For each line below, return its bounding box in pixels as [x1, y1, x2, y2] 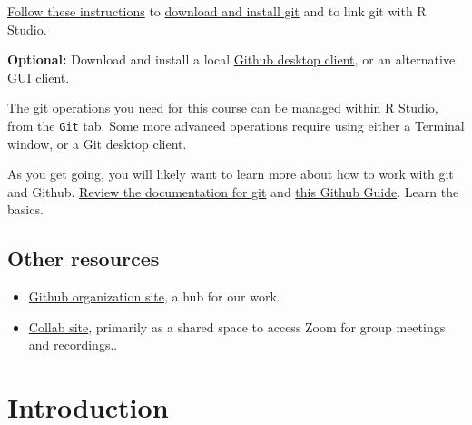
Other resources [7, 244, 160, 272]
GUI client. [7, 67, 70, 86]
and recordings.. [28, 335, 118, 354]
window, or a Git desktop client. [7, 133, 187, 153]
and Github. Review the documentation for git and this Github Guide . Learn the [7, 182, 459, 201]
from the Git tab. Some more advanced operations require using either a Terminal [7, 115, 465, 134]
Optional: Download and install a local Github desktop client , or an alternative [7, 50, 456, 69]
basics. [7, 200, 44, 219]
